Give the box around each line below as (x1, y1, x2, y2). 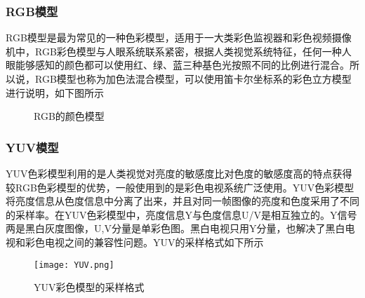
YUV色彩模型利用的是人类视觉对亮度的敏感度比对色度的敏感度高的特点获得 (6, 166, 352, 180)
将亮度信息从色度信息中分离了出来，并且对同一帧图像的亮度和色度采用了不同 (6, 194, 359, 208)
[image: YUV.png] (34, 259, 114, 270)
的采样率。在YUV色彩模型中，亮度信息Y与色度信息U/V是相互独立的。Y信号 (6, 207, 357, 222)
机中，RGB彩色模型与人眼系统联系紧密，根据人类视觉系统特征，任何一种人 (6, 43, 352, 58)
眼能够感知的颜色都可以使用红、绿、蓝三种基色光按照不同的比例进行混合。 (6, 57, 350, 72)
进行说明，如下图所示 (6, 85, 104, 100)
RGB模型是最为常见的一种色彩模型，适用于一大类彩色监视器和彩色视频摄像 (6, 30, 352, 45)
